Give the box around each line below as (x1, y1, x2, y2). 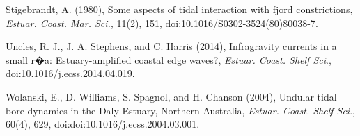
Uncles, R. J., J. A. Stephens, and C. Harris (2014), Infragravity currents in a (6, 39, 337, 53)
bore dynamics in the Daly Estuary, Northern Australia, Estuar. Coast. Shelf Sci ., (6, 103, 355, 117)
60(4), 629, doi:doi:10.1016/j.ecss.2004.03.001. (6, 117, 200, 131)
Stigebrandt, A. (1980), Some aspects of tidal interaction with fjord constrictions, (6, 2, 353, 16)
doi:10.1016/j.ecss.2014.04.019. (6, 66, 135, 80)
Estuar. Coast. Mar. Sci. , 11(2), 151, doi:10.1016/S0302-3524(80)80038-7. (6, 15, 318, 30)
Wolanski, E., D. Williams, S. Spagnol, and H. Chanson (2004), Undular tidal (6, 89, 337, 103)
